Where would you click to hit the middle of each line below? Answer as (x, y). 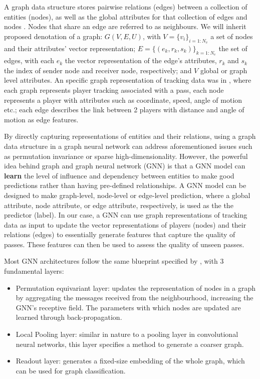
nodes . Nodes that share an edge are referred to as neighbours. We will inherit (125, 26)
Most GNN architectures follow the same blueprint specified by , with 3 (114, 261)
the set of (233, 48)
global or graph (224, 70)
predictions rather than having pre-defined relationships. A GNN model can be (125, 185)
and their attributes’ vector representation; (70, 48)
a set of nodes (232, 36)
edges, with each (29, 60)
